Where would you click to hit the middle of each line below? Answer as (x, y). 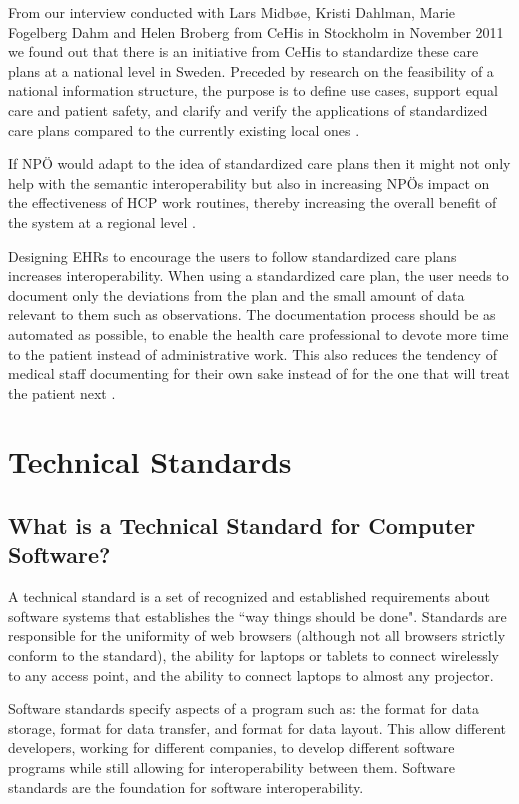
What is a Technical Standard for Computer (242, 525)
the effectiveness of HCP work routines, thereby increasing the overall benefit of (252, 202)
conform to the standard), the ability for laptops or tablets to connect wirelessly (253, 655)
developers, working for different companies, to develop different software (231, 747)
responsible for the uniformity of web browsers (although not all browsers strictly (257, 635)
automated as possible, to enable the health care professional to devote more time (258, 333)
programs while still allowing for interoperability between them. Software (231, 767)
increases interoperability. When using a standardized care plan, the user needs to (258, 275)
